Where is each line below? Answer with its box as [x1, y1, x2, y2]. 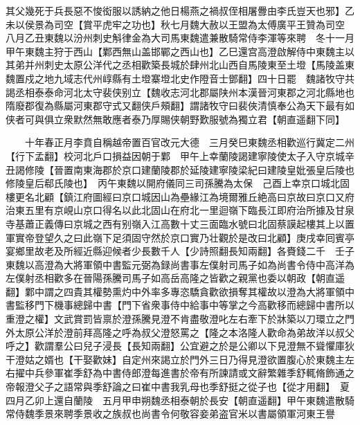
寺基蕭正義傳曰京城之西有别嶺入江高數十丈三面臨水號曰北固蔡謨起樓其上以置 [6, 216, 354, 230]
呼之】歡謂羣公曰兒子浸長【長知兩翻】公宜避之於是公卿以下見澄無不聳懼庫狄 [6, 338, 354, 353]
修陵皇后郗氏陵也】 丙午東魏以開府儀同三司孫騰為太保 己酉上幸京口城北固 [6, 176, 350, 190]
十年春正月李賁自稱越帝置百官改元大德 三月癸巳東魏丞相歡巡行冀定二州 [24, 135, 354, 150]
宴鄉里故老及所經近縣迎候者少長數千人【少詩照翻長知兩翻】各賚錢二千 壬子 [6, 244, 354, 258]
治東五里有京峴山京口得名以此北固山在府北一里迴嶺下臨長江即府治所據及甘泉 [6, 203, 354, 217]
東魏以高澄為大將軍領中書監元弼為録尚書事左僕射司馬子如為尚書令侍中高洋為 [6, 257, 354, 271]
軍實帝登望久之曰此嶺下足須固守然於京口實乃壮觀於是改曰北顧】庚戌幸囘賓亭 [6, 230, 354, 244]
